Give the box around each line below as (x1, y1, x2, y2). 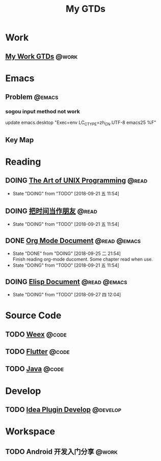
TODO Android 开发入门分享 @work (5, 447, 118, 456)
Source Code (5, 310, 62, 321)
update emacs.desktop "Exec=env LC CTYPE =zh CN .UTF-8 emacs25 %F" (5, 119, 156, 127)
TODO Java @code (5, 365, 64, 373)
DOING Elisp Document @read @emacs (5, 277, 127, 286)
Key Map (5, 136, 34, 144)
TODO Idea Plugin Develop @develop (5, 405, 121, 414)
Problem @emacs (5, 93, 59, 101)
